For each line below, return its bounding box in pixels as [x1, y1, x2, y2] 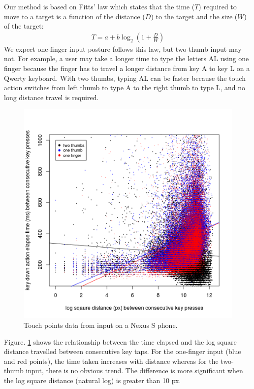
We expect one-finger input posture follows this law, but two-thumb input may [4, 43, 242, 54]
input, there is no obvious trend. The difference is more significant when [26, 365, 243, 376]
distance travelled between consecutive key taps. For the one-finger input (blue [4, 346, 241, 356]
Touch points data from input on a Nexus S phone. [24, 319, 178, 330]
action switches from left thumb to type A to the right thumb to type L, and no [4, 82, 246, 93]
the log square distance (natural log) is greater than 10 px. [4, 375, 181, 385]
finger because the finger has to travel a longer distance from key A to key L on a [4, 63, 250, 73]
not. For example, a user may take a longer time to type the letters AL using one [4, 53, 249, 64]
